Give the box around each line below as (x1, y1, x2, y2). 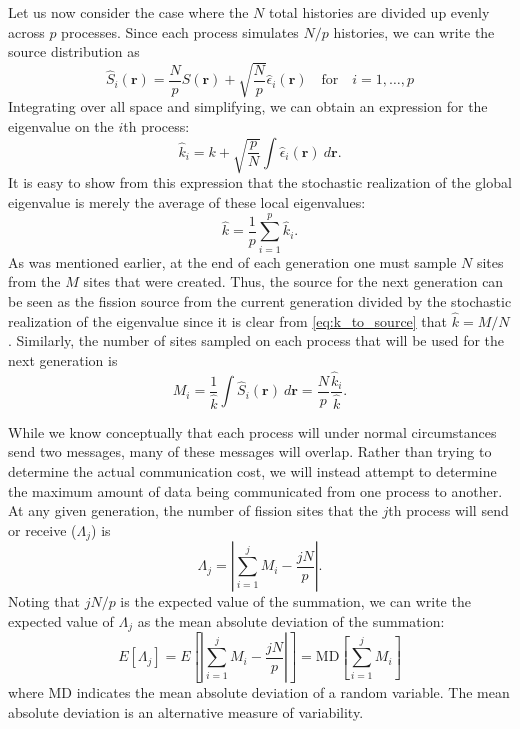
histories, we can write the (333, 21, 495, 42)
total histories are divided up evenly (268, 2, 490, 22)
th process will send (388, 500, 509, 521)
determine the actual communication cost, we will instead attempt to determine (8, 461, 497, 482)
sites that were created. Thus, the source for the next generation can (83, 271, 504, 292)
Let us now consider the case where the (8, 2, 249, 22)
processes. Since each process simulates (61, 21, 299, 42)
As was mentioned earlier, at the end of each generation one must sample (8, 251, 457, 272)
